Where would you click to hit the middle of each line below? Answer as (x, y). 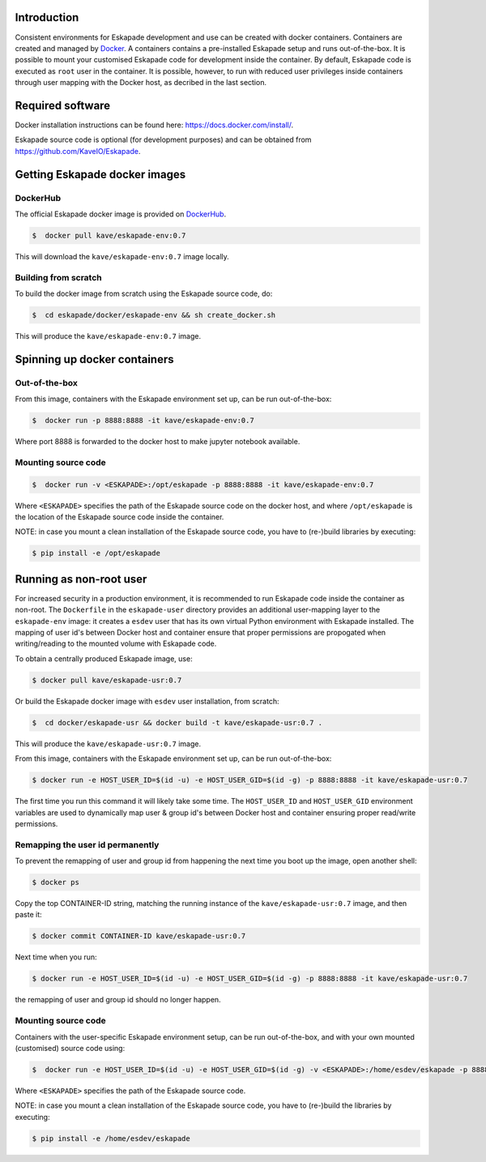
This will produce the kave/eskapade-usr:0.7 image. (108, 743)
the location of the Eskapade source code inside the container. (119, 517)
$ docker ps (56, 882)
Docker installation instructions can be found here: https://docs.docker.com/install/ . (154, 125)
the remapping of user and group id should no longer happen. (118, 1000)
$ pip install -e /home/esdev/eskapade (111, 1138)
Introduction (47, 17)
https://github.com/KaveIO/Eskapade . (78, 151)
